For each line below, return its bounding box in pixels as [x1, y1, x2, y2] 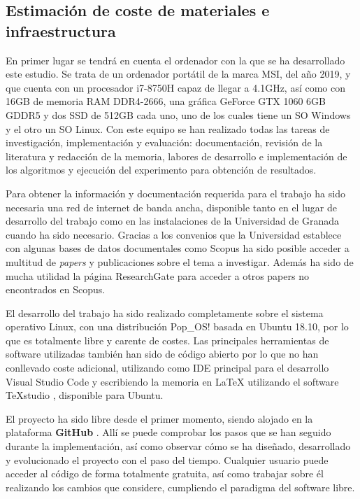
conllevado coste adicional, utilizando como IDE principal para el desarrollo [6, 360, 329, 375]
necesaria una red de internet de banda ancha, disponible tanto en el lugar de [6, 199, 337, 214]
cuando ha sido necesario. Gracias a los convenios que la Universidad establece [6, 227, 342, 241]
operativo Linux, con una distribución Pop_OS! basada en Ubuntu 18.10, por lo [6, 319, 349, 334]
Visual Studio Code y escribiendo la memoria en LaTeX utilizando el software [6, 374, 339, 388]
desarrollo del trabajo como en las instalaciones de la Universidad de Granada [6, 213, 340, 228]
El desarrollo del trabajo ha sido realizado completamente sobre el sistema [6, 305, 324, 320]
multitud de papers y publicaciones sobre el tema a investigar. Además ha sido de [6, 254, 354, 269]
